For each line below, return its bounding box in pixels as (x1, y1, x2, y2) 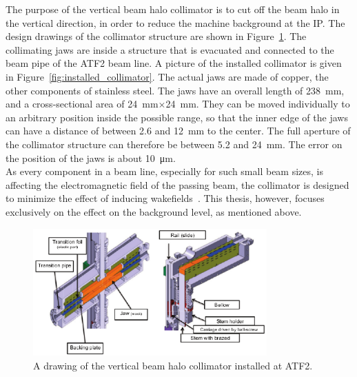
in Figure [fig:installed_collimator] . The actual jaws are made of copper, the (6, 69, 329, 83)
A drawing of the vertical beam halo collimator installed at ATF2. (33, 358, 313, 372)
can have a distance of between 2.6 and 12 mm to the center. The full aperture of (6, 123, 351, 138)
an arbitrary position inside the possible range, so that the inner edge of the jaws (6, 110, 348, 124)
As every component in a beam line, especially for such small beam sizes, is (6, 164, 323, 179)
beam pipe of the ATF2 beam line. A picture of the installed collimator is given (6, 56, 342, 70)
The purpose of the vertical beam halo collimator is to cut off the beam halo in (6, 2, 340, 16)
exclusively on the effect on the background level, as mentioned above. (6, 204, 302, 218)
